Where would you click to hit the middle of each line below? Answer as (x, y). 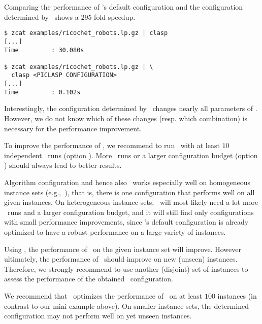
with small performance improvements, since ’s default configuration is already (126, 222)
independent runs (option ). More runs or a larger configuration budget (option (131, 155)
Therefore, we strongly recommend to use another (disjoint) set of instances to (126, 268)
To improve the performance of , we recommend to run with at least (112, 145)
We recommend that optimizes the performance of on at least (103, 295)
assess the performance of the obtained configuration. (89, 279)
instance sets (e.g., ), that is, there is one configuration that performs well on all (129, 192)
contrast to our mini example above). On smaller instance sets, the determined (126, 305)
